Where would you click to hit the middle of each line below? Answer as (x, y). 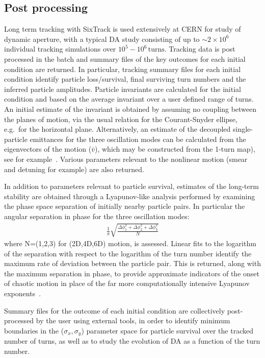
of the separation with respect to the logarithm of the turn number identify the (128, 253)
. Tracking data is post (200, 49)
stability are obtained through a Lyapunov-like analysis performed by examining (130, 196)
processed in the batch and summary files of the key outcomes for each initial (125, 58)
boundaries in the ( (34, 330)
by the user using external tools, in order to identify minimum (133, 320)
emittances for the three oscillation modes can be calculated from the (138, 139)
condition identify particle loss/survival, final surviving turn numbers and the (125, 79)
